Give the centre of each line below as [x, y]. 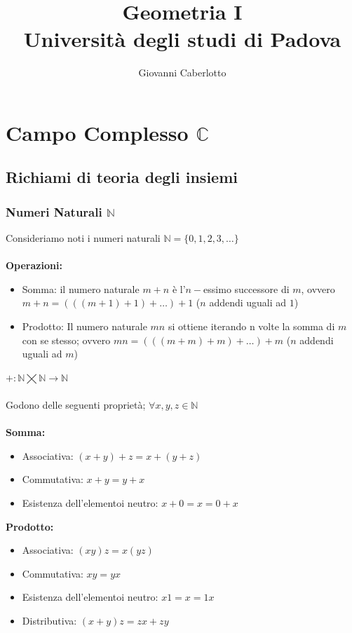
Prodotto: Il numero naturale [84, 326]
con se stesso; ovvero [66, 340]
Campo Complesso [97, 132]
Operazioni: [34, 265]
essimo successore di [246, 288]
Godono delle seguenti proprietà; [76, 405]
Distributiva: [49, 620]
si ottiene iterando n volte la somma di [251, 326]
